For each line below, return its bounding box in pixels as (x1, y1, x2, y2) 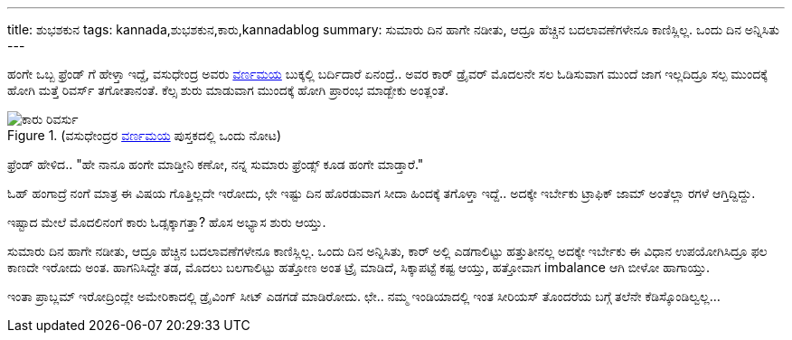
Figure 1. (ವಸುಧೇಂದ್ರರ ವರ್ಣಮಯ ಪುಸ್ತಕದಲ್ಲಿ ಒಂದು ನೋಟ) (7, 127, 282, 143)
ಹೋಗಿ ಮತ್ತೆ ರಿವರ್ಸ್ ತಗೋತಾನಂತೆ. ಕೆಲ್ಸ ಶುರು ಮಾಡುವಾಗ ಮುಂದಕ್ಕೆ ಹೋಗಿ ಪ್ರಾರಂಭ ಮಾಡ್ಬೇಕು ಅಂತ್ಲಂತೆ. (7, 82, 449, 98)
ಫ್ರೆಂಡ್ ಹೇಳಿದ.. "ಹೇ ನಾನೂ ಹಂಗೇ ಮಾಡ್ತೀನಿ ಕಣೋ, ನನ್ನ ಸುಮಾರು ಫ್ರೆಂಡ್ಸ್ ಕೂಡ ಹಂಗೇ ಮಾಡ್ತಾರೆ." (7, 156, 424, 172)
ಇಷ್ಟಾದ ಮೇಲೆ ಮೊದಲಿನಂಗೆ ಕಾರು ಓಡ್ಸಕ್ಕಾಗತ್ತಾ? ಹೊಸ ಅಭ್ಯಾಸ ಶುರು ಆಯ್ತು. (7, 214, 326, 230)
